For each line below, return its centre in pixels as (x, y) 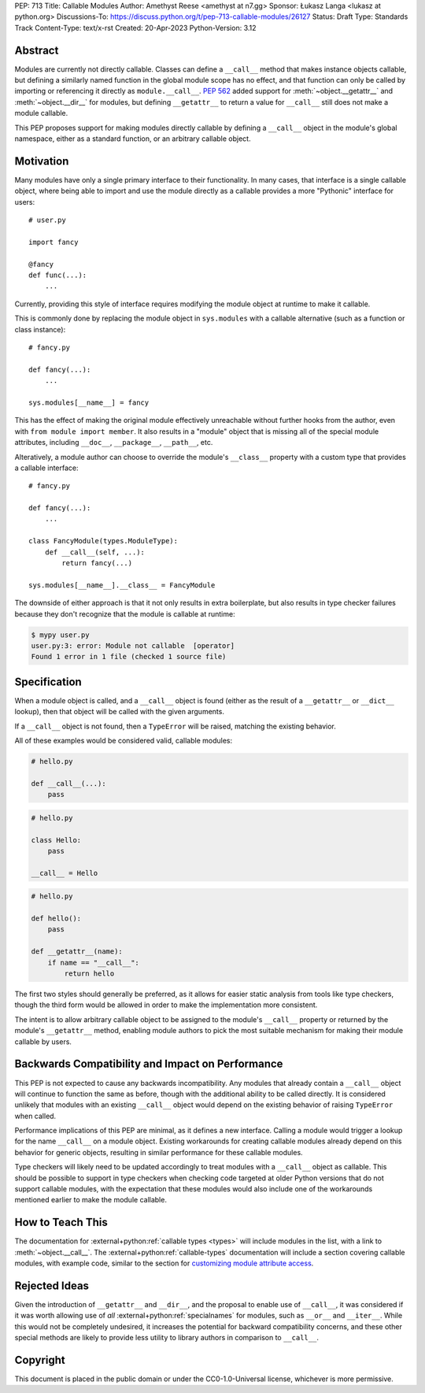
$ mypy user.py (60, 635)
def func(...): (58, 275)
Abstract (37, 50)
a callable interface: (46, 468)
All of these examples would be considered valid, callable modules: (123, 741)
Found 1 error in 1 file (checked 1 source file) (129, 657)
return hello (89, 974)
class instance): (40, 329)
